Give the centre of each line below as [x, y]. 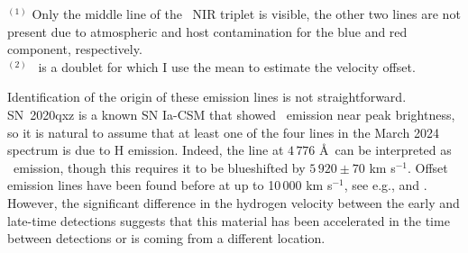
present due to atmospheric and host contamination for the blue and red [207, 31]
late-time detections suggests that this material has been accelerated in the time [229, 220]
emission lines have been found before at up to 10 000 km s [170, 185]
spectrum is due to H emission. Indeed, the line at [146, 150]
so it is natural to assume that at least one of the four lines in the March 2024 [223, 132]
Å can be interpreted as [385, 150]
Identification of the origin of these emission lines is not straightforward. [207, 97]
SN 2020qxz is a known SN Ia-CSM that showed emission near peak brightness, [231, 114]
